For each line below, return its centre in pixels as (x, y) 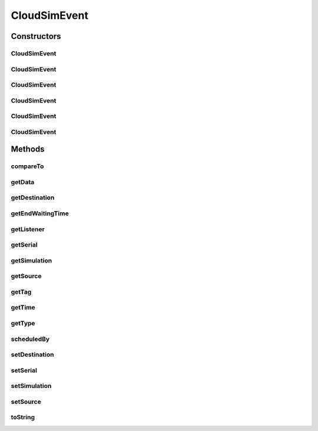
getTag (21, 292)
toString (23, 417)
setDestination (32, 355)
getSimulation (32, 261)
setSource (26, 402)
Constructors (36, 36)
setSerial (24, 370)
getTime (23, 308)
